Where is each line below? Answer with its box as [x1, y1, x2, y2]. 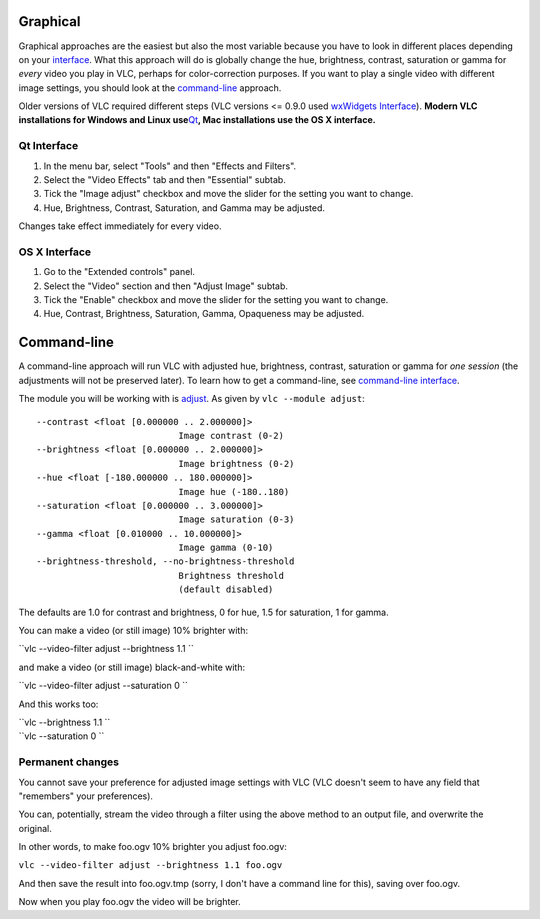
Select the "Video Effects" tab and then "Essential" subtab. [43, 174, 287, 185]
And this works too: [18, 698, 99, 710]
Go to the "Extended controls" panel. [43, 266, 195, 278]
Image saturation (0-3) [178, 514, 295, 525]
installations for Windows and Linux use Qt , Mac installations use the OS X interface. [18, 114, 376, 126]
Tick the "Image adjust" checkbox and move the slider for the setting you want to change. [43, 188, 414, 200]
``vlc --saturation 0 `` [18, 730, 105, 742]
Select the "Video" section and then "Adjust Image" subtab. [43, 280, 289, 292]
